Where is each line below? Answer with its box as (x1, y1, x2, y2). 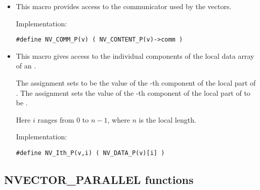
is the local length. (139, 114, 196, 125)
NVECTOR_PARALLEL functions (4, 172, 194, 187)
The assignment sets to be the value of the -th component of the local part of (16, 78, 256, 88)
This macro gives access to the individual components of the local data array (16, 50, 254, 61)
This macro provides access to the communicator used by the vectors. (16, 1, 232, 11)
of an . (16, 60, 36, 71)
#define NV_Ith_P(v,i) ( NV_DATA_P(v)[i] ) (16, 149, 165, 157)
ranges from (37, 114, 74, 125)
